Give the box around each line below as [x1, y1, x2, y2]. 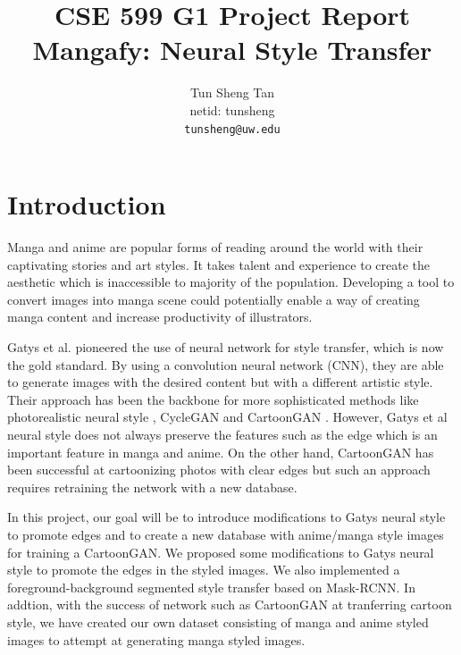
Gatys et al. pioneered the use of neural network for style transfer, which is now [7, 338, 444, 357]
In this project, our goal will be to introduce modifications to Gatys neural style [7, 508, 446, 526]
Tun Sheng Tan [189, 83, 275, 102]
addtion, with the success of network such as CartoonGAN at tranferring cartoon [7, 595, 452, 614]
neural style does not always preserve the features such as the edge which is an [7, 425, 438, 444]
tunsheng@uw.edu [184, 122, 281, 136]
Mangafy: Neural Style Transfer [32, 31, 432, 68]
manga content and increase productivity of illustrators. [7, 307, 313, 326]
